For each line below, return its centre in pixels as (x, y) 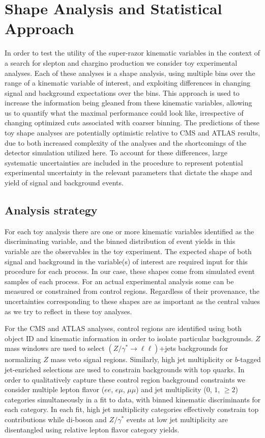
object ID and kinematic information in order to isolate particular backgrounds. (129, 338)
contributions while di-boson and (56, 419)
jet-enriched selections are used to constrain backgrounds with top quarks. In (125, 369)
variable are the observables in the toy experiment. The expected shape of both (128, 251)
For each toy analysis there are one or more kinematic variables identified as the (129, 231)
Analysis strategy (51, 210)
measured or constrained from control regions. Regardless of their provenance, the (132, 291)
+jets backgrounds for (194, 348)
